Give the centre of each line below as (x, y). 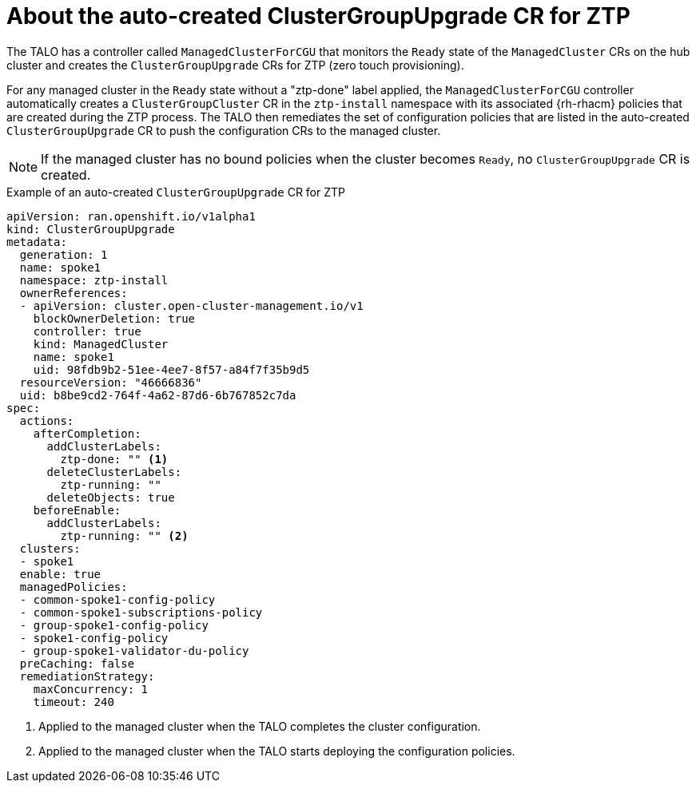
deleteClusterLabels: (114, 472)
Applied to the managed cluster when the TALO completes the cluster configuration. (260, 726)
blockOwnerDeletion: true (114, 318)
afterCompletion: (87, 433)
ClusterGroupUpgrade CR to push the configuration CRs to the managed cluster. (224, 130)
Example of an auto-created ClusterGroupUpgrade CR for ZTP (176, 192)
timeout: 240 (74, 702)
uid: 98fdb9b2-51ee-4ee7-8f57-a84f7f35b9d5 (171, 369)
